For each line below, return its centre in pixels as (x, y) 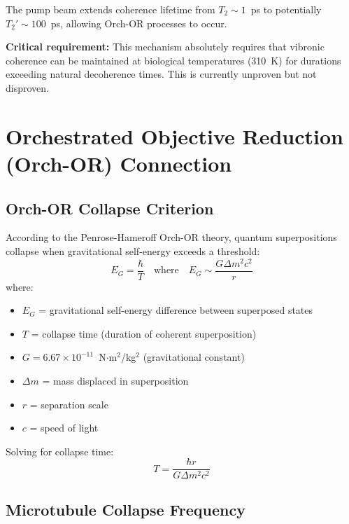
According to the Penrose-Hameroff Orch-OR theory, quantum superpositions (171, 237)
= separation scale (69, 404)
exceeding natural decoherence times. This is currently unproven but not (161, 74)
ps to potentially (286, 9)
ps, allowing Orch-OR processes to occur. (139, 23)
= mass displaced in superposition (115, 381)
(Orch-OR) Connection (119, 163)
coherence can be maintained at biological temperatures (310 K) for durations (173, 60)
